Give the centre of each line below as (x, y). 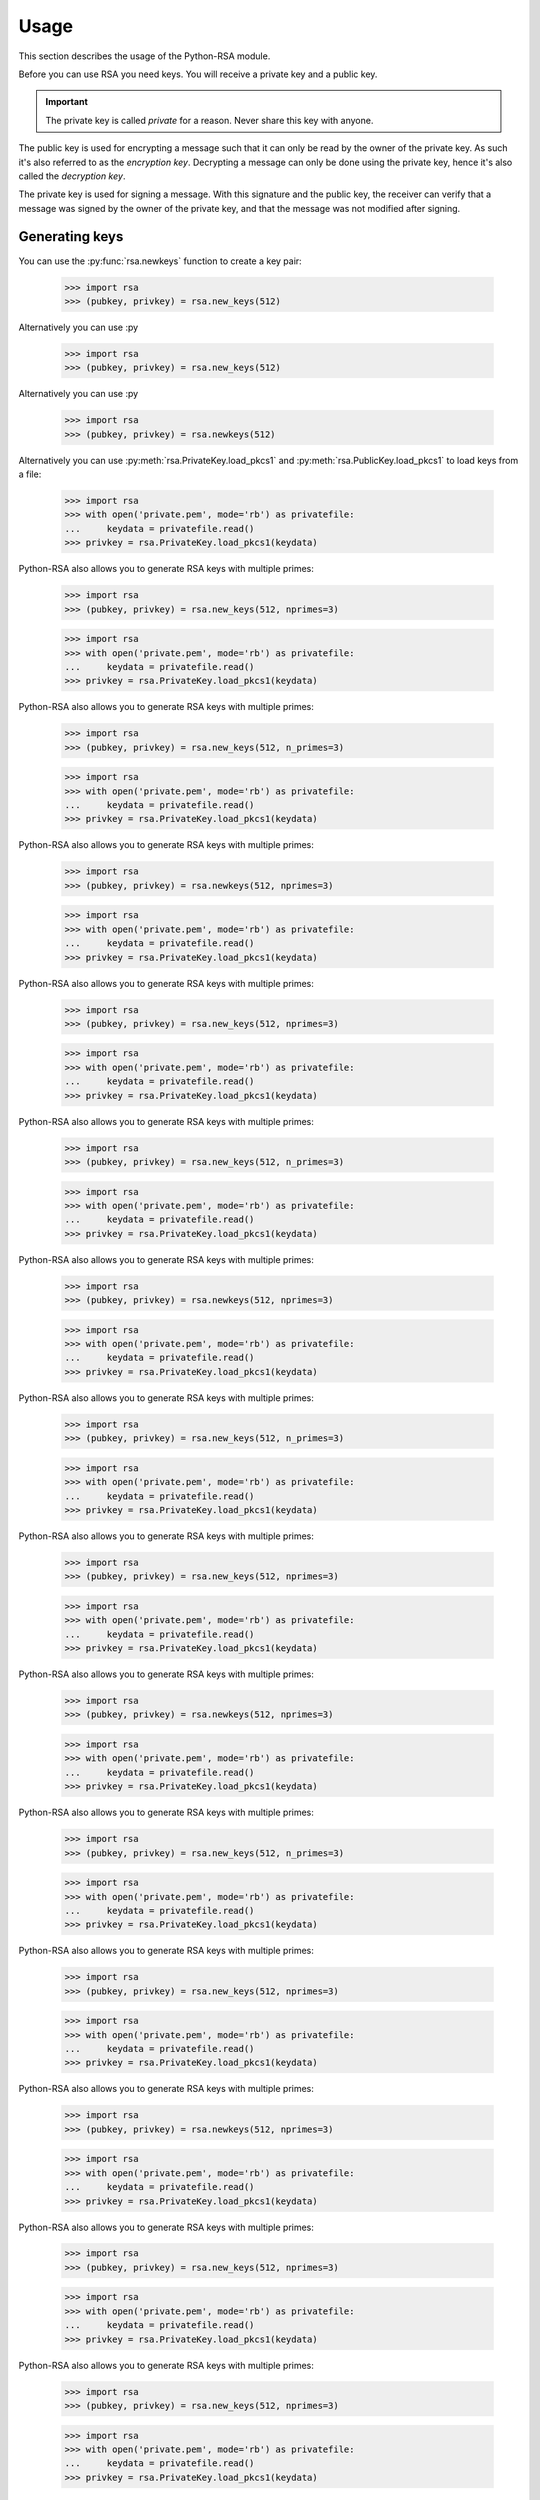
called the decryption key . (72, 176)
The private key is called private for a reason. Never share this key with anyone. (209, 120)
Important (67, 102)
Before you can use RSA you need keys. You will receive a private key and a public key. (198, 74)
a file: (30, 474)
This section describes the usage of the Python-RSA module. (144, 56)
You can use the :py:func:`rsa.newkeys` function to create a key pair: (160, 261)
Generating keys (71, 236)
